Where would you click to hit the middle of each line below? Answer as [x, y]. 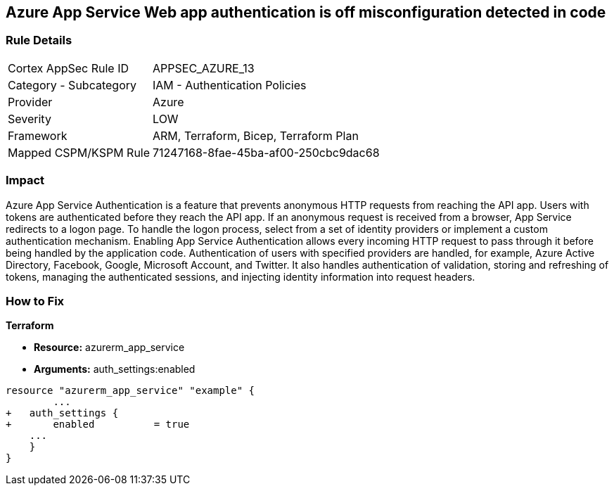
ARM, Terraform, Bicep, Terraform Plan [256, 135]
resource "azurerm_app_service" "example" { [130, 391]
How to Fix [35, 301]
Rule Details [39, 40]
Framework [38, 135]
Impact [25, 180]
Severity [30, 119]
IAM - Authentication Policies [230, 85]
